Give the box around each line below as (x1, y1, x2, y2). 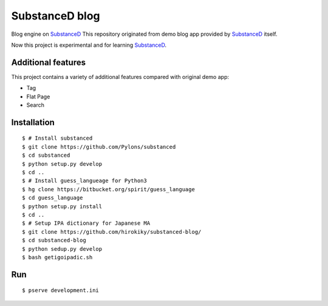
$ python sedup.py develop (22, 245, 103, 252)
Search (26, 101, 45, 109)
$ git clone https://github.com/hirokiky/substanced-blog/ (22, 228, 202, 235)
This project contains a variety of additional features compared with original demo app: (11, 73, 229, 80)
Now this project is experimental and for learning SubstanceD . (11, 41, 167, 49)
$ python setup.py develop (22, 160, 103, 167)
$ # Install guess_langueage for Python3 (22, 177, 147, 185)
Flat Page (26, 93, 50, 100)
